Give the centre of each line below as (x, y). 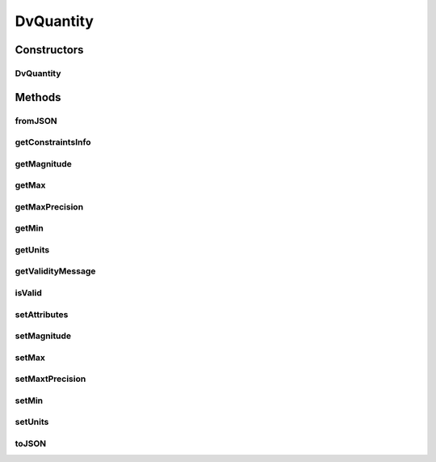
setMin (29, 401)
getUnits (32, 249)
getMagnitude (44, 163)
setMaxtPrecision (50, 379)
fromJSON (36, 121)
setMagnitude (43, 336)
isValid (28, 293)
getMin (29, 228)
